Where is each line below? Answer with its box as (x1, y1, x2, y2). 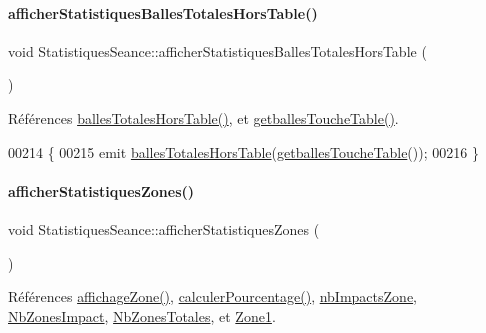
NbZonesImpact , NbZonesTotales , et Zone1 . (8, 305, 276, 326)
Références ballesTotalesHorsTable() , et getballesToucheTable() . (8, 107, 399, 128)
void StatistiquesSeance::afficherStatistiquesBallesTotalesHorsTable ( (8, 40, 427, 61)
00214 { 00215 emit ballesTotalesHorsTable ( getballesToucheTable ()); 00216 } (8, 141, 479, 162)
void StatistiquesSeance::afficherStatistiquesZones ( (8, 218, 320, 239)
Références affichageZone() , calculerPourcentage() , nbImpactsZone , (8, 286, 418, 307)
